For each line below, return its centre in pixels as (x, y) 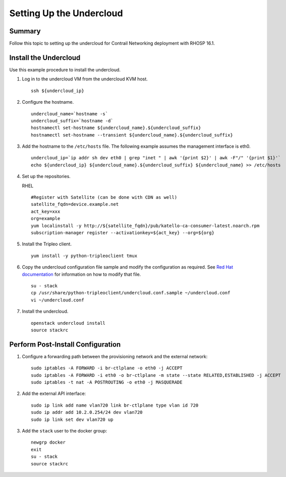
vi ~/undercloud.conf (58, 300)
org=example (46, 219)
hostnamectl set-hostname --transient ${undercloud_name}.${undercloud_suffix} (132, 135)
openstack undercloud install (68, 323)
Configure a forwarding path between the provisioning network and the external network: (115, 356)
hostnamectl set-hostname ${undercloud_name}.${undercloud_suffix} (116, 128)
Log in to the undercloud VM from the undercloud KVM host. (85, 79)
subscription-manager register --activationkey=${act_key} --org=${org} (123, 233)
